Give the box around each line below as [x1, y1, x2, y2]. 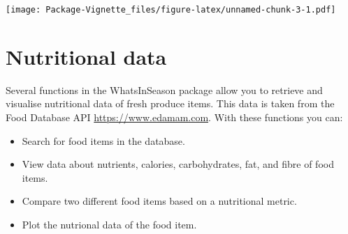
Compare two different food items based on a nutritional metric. [22, 194, 297, 208]
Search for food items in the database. [22, 133, 185, 148]
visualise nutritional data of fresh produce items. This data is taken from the [6, 96, 335, 111]
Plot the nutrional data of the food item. [22, 217, 197, 231]
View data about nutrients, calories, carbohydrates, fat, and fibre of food [22, 157, 334, 171]
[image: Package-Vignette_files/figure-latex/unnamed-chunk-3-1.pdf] [6, 5, 336, 15]
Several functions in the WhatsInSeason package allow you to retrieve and [6, 82, 323, 97]
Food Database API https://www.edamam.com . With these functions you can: [6, 109, 343, 124]
